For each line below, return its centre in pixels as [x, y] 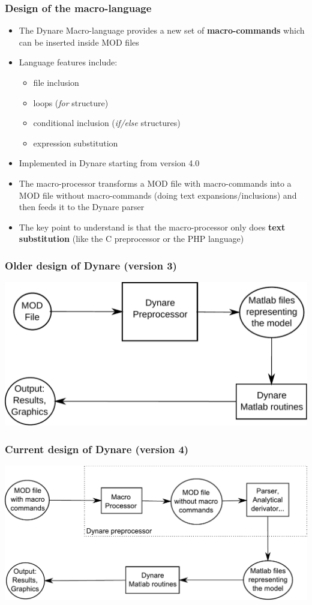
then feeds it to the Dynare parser [82, 207]
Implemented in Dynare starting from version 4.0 [109, 163]
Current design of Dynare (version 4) [97, 449]
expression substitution [76, 143]
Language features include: [68, 62]
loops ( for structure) [71, 102]
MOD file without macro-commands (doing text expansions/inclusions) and [158, 195]
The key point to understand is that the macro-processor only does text [152, 227]
